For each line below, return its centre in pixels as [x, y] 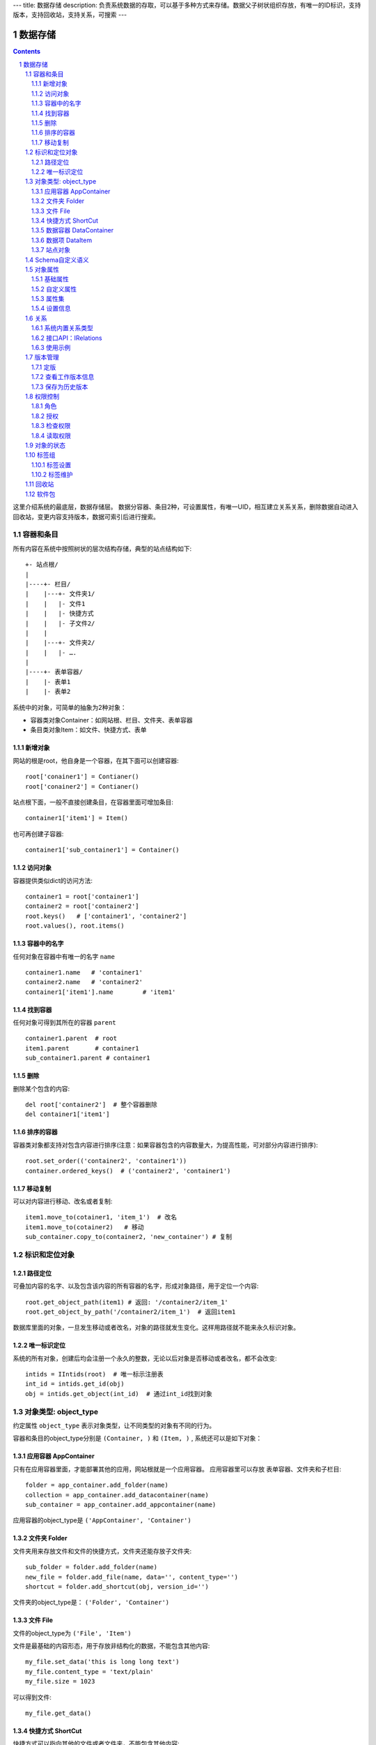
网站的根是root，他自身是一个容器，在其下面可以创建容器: [96, 760]
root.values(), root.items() [75, 926]
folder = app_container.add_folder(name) [97, 1485]
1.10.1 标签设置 [52, 465]
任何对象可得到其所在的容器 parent [64, 1023]
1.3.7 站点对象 [51, 250]
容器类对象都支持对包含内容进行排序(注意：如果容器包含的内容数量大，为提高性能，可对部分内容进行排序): [165, 1145]
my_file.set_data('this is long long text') [103, 1662]
